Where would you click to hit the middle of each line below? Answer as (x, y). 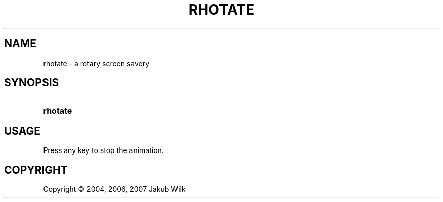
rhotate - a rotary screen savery (96, 63)
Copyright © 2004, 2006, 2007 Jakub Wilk (114, 189)
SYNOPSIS (32, 83)
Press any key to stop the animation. (103, 150)
